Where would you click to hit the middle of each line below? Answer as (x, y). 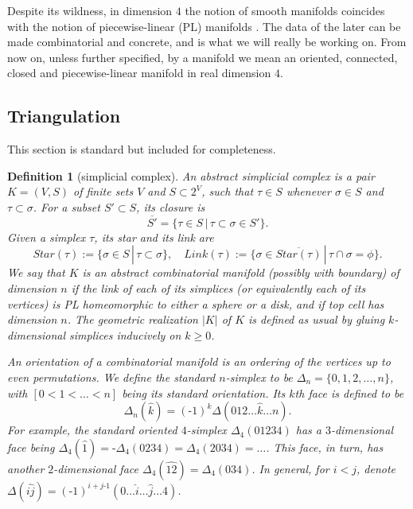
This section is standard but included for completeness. (142, 149)
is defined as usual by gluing (317, 319)
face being (31, 447)
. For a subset (66, 206)
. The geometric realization (132, 319)
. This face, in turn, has (325, 447)
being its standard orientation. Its (204, 392)
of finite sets (103, 191)
